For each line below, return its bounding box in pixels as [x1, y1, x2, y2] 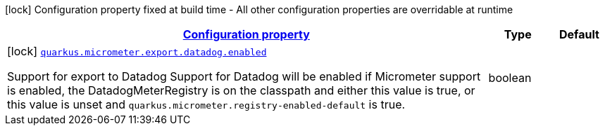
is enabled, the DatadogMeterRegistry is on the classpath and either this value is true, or [7, 83, 475, 97]
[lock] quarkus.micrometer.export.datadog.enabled [7, 44, 267, 58]
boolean [488, 71, 532, 85]
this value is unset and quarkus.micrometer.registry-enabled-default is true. [7, 97, 406, 111]
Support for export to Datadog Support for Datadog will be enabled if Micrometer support [7, 69, 481, 83]
